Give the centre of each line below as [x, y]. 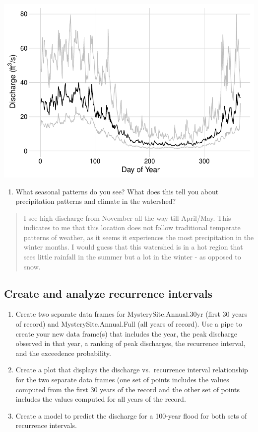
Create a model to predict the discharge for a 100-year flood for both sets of [131, 415]
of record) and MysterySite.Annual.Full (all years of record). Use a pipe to [129, 324]
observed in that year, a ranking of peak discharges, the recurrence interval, [130, 343]
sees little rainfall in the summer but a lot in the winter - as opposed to [132, 257]
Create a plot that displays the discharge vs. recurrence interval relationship [132, 370]
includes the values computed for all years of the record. [101, 399]
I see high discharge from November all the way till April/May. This [127, 217]
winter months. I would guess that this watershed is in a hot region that [133, 247]
